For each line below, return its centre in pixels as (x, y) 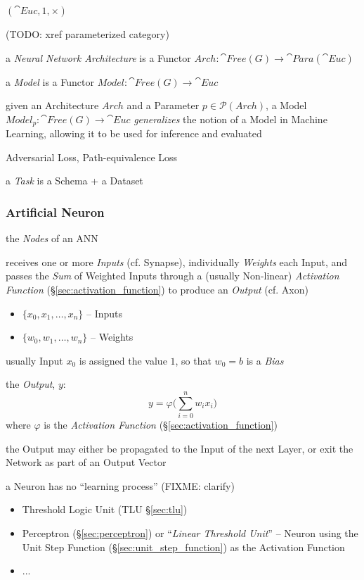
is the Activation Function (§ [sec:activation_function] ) (161, 425)
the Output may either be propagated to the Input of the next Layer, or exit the (180, 448)
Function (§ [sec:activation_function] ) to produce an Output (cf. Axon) (157, 290)
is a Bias (265, 360)
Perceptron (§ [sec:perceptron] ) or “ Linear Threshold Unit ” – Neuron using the (190, 533)
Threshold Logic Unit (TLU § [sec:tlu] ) (105, 509)
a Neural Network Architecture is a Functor (98, 57)
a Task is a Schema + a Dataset (74, 181)
